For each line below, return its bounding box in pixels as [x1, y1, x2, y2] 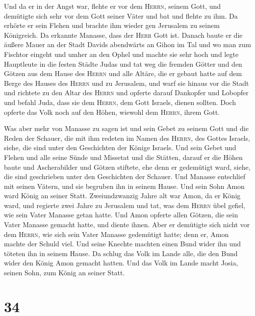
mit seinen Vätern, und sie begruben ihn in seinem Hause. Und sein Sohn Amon [4, 181, 245, 191]
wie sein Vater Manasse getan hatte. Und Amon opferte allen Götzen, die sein [4, 210, 238, 220]
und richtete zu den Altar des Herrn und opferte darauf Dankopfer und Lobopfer [4, 87, 249, 98]
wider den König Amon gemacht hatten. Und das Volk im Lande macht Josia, [4, 258, 238, 268]
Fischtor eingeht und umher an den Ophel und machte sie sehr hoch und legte [4, 49, 239, 59]
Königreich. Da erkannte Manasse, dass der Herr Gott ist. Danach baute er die [4, 29, 243, 40]
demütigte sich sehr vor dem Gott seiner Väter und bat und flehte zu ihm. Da [4, 10, 238, 21]
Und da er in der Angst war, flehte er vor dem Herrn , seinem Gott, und [4, 1, 221, 11]
